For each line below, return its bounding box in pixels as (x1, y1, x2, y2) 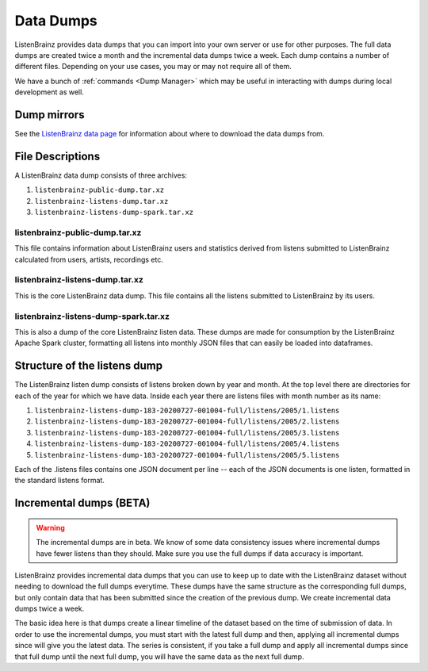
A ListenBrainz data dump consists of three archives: (14, 171, 188, 180)
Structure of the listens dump (14, 359, 162, 373)
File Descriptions (14, 149, 101, 163)
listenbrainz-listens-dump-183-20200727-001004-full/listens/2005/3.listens (34, 428, 340, 437)
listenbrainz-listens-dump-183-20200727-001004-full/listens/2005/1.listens (34, 405, 340, 415)
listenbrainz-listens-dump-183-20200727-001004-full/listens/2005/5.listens (34, 451, 340, 459)
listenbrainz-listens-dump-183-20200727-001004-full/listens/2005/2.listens (34, 417, 340, 426)
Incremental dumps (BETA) (14, 497, 151, 510)
